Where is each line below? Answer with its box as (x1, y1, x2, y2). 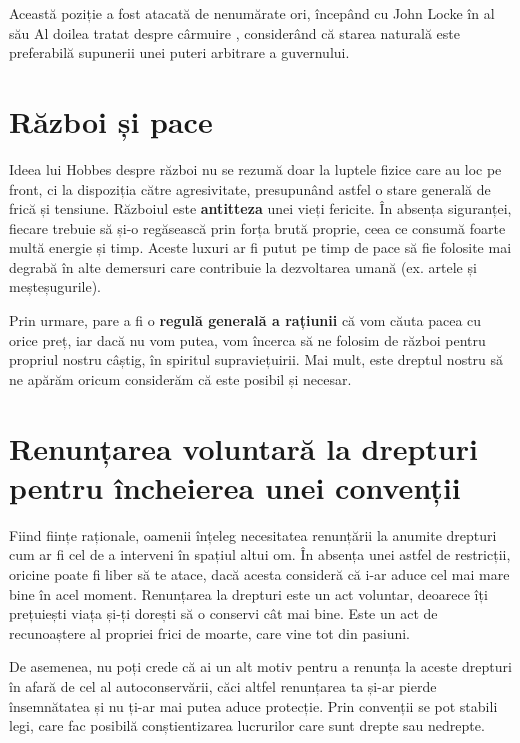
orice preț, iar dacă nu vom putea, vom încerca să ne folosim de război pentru (9, 329, 486, 350)
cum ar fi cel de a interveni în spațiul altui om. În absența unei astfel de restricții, (9, 544, 511, 565)
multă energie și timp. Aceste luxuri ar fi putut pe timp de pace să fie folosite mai (9, 237, 512, 258)
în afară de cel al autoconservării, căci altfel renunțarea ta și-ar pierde (9, 675, 437, 696)
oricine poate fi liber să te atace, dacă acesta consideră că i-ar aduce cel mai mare (9, 563, 510, 584)
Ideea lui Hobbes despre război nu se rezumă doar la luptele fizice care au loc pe (9, 158, 502, 179)
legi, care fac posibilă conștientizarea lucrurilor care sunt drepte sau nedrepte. (9, 715, 485, 736)
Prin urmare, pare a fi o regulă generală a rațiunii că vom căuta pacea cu (9, 310, 482, 331)
